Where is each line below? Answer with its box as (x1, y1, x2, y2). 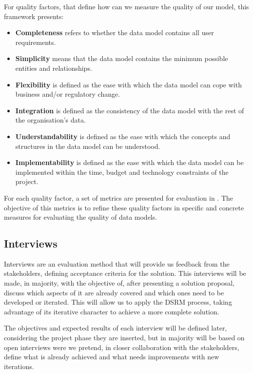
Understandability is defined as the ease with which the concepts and (15, 131, 231, 141)
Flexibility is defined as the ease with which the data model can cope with (15, 79, 242, 89)
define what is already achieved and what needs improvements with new (4, 352, 219, 362)
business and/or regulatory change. (15, 89, 120, 99)
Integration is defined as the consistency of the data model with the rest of (15, 105, 244, 115)
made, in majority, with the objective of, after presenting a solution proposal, (4, 278, 234, 288)
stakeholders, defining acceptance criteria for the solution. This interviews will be (4, 268, 246, 278)
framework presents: (4, 11, 64, 21)
